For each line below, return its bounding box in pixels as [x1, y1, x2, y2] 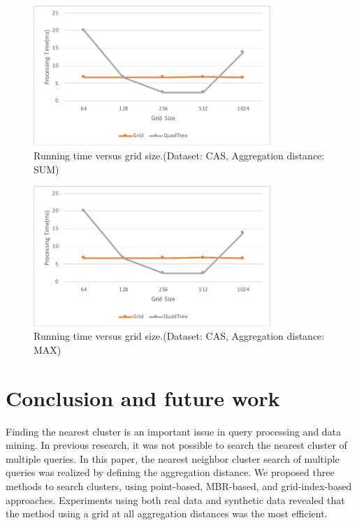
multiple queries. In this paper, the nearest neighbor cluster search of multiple [6, 451, 340, 466]
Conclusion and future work [6, 383, 280, 412]
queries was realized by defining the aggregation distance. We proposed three [6, 465, 335, 480]
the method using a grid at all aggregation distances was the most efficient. [6, 506, 328, 521]
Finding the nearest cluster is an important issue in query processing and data [6, 424, 342, 438]
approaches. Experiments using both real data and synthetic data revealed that [6, 492, 345, 507]
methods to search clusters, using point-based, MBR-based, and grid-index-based [6, 478, 352, 493]
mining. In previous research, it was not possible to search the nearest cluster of [6, 438, 347, 452]
